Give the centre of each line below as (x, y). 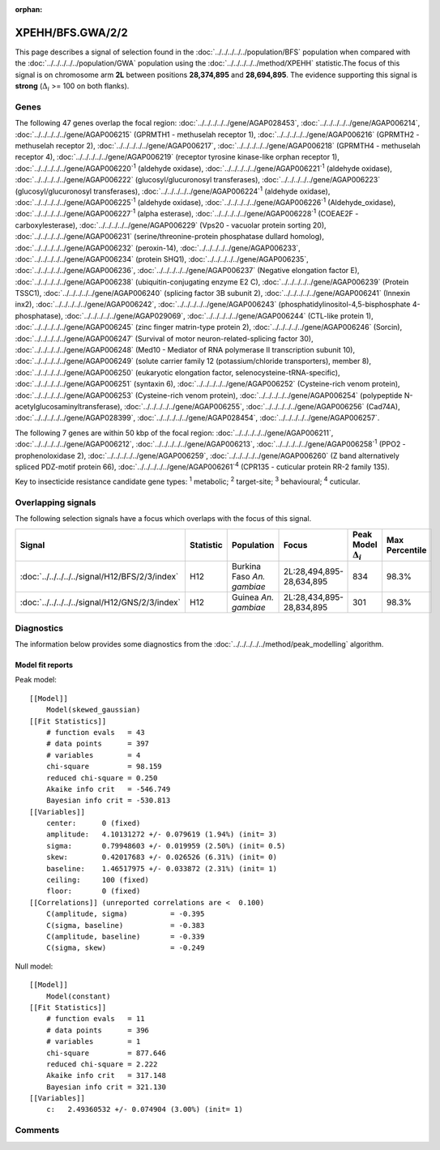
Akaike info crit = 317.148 (106, 1075)
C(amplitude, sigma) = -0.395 (125, 914)
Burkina (246, 566)
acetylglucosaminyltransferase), (69, 406)
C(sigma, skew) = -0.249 (125, 948)
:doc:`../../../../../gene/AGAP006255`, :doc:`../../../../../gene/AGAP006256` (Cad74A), (262, 406)
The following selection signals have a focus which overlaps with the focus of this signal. (163, 519)
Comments (37, 1131)
